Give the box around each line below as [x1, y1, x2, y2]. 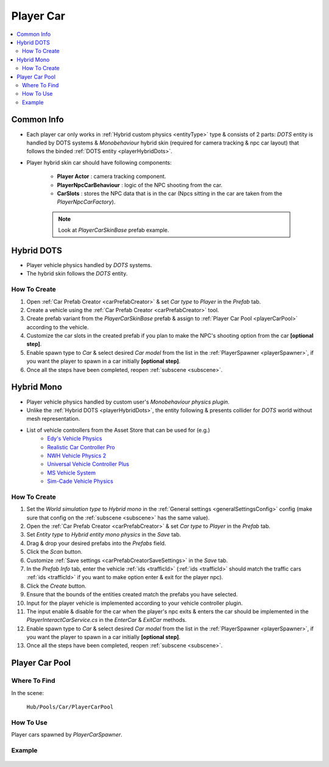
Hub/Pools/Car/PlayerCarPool [26, 704, 114, 710]
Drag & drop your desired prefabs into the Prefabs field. [26, 540, 166, 547]
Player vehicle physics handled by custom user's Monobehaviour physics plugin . [26, 398, 230, 405]
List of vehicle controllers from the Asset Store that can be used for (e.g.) [26, 426, 210, 433]
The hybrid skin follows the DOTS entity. [26, 270, 128, 277]
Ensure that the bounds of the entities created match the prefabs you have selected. [26, 591, 238, 598]
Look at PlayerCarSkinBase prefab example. [58, 226, 169, 234]
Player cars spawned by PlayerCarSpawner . [11, 731, 123, 738]
